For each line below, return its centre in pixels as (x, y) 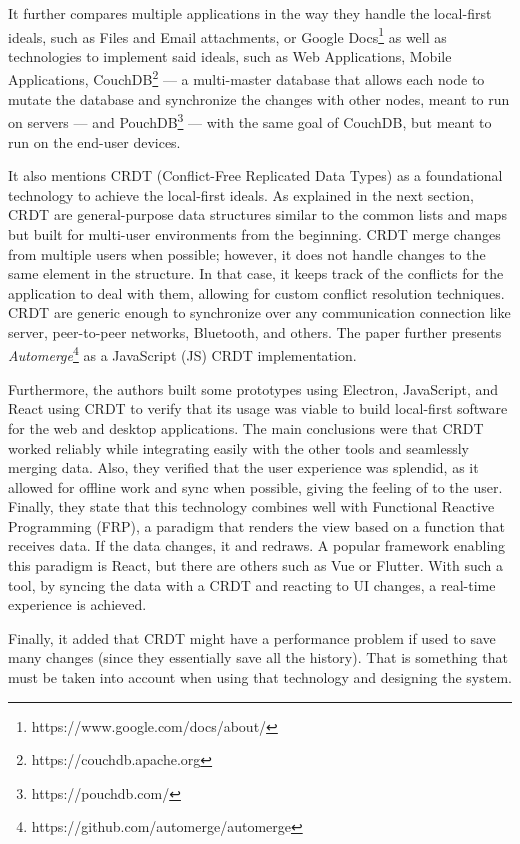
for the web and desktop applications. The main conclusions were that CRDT (246, 427)
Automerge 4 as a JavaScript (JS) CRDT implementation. (182, 354)
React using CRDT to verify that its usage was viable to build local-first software (258, 408)
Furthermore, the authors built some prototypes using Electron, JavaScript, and (253, 388)
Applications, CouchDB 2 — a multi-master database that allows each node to (246, 78)
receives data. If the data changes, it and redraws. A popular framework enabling (257, 545)
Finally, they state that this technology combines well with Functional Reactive (251, 506)
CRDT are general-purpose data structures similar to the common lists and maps (257, 214)
